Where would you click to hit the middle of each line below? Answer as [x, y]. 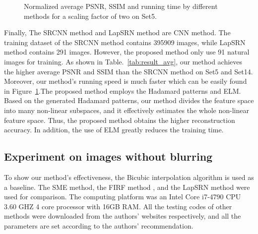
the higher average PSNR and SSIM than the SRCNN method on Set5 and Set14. [129, 71]
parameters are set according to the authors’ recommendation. [99, 225]
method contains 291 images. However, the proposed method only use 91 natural [127, 52]
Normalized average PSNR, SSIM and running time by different [121, 6]
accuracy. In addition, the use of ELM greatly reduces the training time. [114, 130]
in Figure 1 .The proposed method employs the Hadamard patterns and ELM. [123, 90]
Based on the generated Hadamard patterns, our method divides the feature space [129, 100]
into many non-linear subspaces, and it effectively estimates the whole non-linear [127, 110]
